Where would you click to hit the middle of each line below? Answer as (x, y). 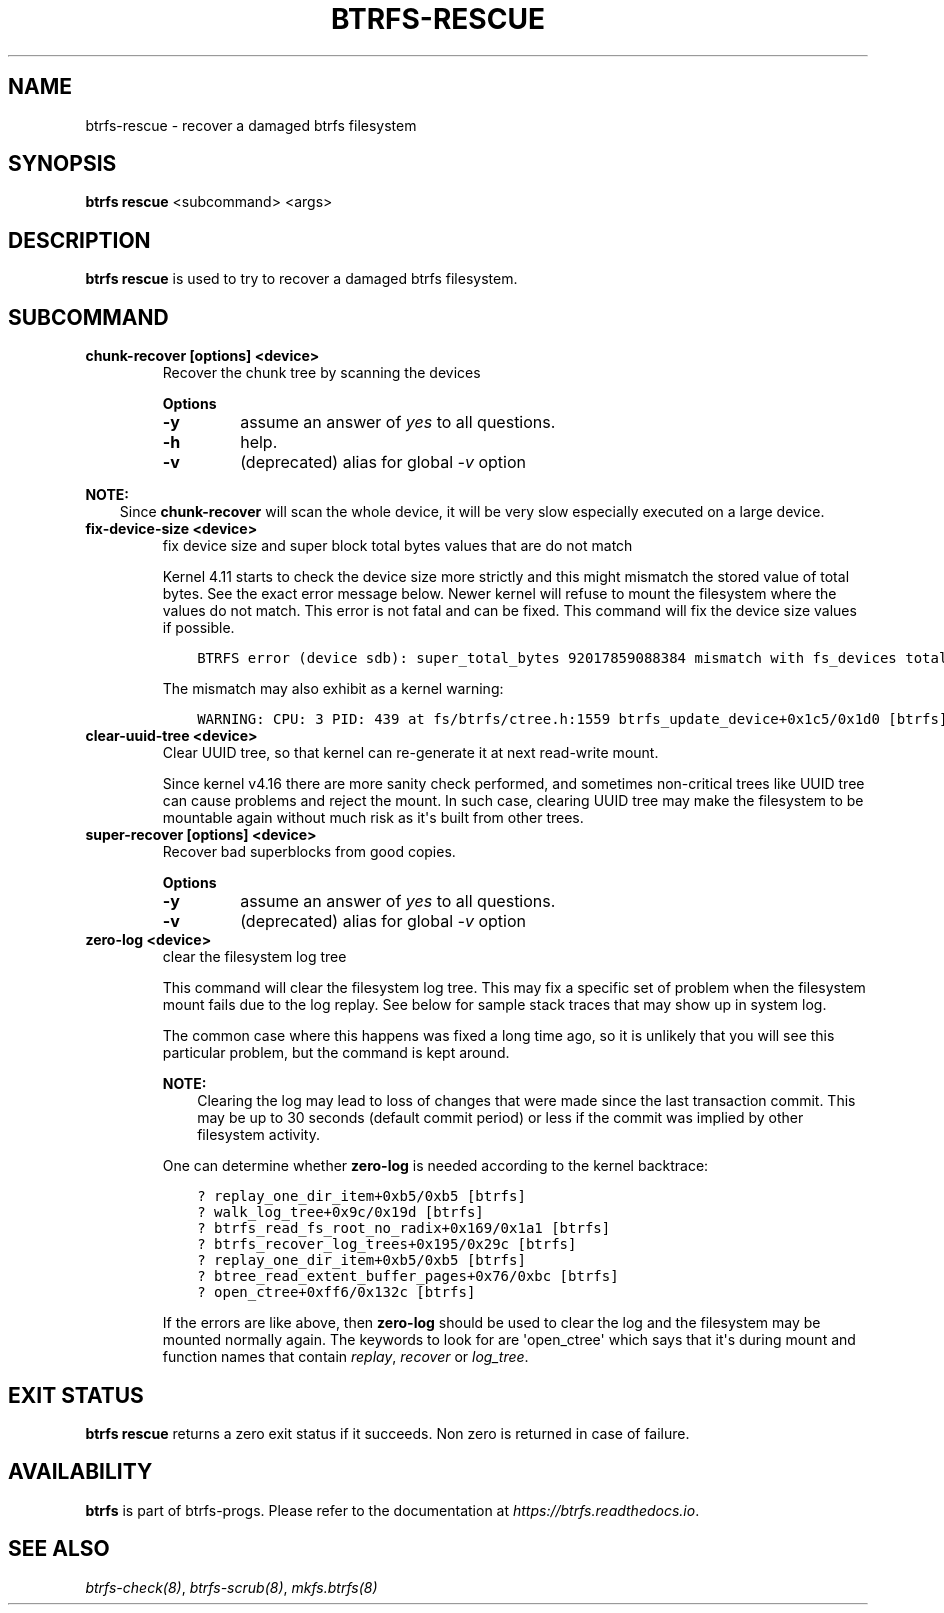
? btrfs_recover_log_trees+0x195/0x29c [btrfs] (387, 1244)
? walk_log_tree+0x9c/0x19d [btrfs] (340, 1212)
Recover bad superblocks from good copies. (309, 852)
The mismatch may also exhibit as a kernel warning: (333, 689)
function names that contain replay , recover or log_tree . (345, 1357)
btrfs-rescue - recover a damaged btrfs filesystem (251, 125)
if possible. (198, 628)
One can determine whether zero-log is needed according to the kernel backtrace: (435, 1166)
